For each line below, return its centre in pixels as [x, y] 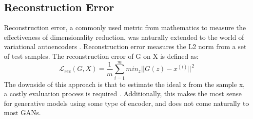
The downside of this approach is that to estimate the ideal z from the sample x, [124, 84]
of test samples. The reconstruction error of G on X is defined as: [101, 56]
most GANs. [22, 112]
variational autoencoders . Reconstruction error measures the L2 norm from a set [125, 46]
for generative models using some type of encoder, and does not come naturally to [126, 103]
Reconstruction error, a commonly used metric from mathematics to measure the [125, 27]
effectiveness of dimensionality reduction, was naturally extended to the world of [124, 37]
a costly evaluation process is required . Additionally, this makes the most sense [123, 93]
